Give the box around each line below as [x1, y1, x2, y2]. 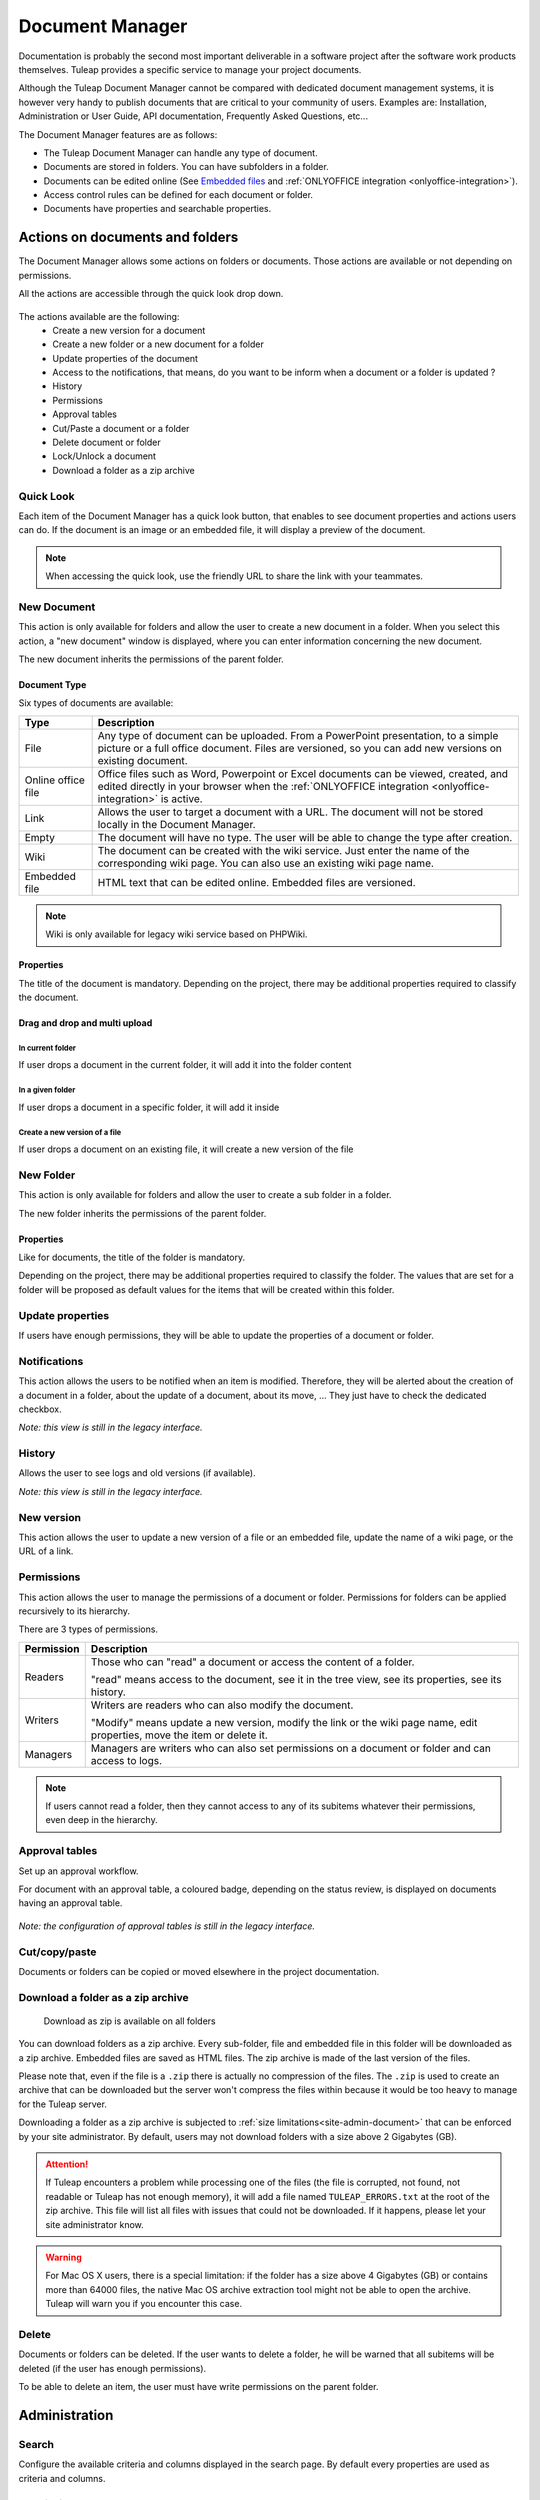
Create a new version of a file [18, 1127, 122, 1137]
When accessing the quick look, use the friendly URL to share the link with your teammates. [45, 570, 424, 582]
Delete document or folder [52, 436, 161, 449]
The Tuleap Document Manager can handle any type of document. [43, 146, 319, 159]
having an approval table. [18, 1897, 123, 1909]
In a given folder [18, 1085, 76, 1095]
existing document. [97, 753, 188, 767]
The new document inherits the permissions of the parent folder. [18, 653, 284, 665]
